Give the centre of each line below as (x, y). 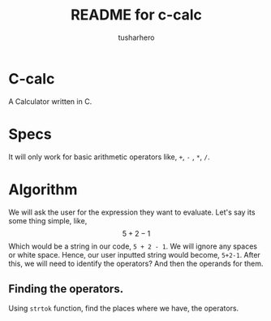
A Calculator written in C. (50, 101)
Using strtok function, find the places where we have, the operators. (124, 308)
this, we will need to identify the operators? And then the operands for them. (136, 263)
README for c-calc (136, 15)
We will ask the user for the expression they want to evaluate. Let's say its (132, 212)
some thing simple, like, (48, 220)
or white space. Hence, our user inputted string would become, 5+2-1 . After (135, 254)
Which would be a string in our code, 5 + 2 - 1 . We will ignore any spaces (133, 246)
